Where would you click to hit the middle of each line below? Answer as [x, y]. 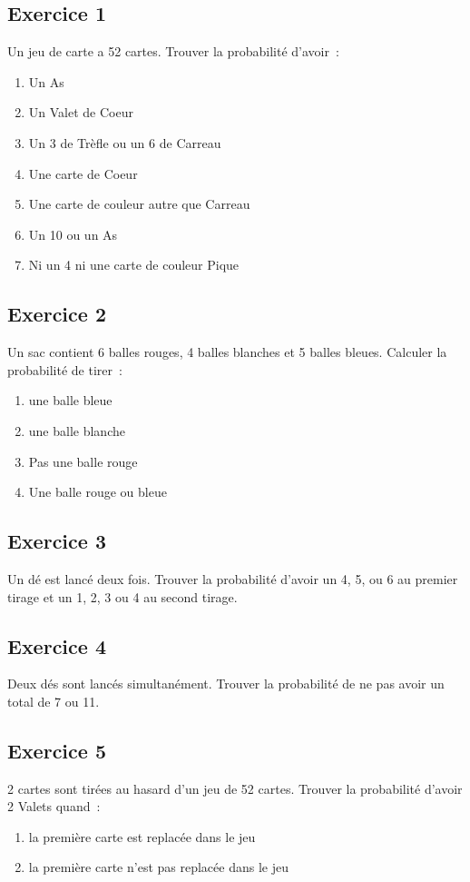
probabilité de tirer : [65, 369]
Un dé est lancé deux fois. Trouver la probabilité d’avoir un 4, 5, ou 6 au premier [233, 578]
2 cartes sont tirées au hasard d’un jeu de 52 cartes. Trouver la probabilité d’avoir [235, 788]
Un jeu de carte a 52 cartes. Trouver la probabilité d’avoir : [173, 51]
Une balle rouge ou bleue [98, 492]
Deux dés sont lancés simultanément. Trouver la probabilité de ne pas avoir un [226, 684]
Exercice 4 [57, 645]
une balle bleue [70, 400]
